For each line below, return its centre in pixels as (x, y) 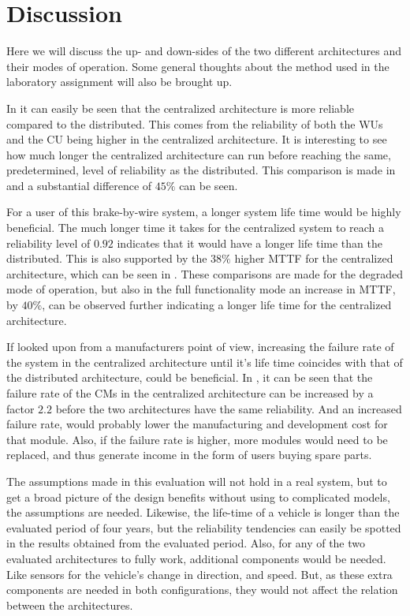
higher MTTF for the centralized (314, 258)
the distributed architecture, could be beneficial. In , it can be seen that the (190, 377)
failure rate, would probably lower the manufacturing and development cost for (197, 424)
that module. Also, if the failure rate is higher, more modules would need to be (197, 439)
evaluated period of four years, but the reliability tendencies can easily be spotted (204, 527)
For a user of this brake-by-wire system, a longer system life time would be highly (204, 212)
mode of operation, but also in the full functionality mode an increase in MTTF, (201, 289)
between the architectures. (70, 605)
